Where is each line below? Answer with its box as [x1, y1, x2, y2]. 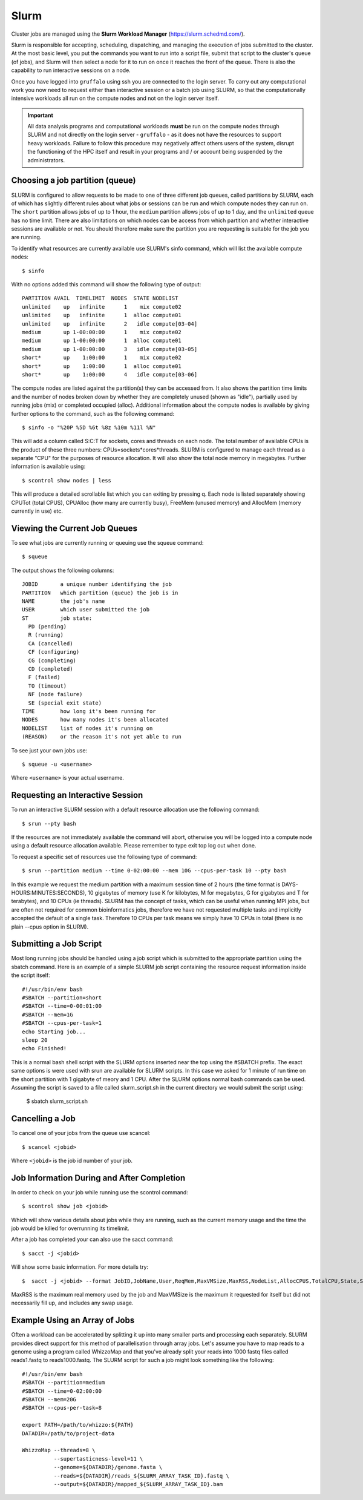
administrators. [27, 156, 65, 163]
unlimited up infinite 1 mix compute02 [22, 303, 181, 310]
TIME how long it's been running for [22, 708, 157, 714]
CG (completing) [28, 657, 77, 664]
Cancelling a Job [11, 1114, 76, 1124]
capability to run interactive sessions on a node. [11, 67, 131, 74]
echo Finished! [22, 1045, 67, 1052]
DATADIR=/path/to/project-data [22, 1430, 115, 1437]
